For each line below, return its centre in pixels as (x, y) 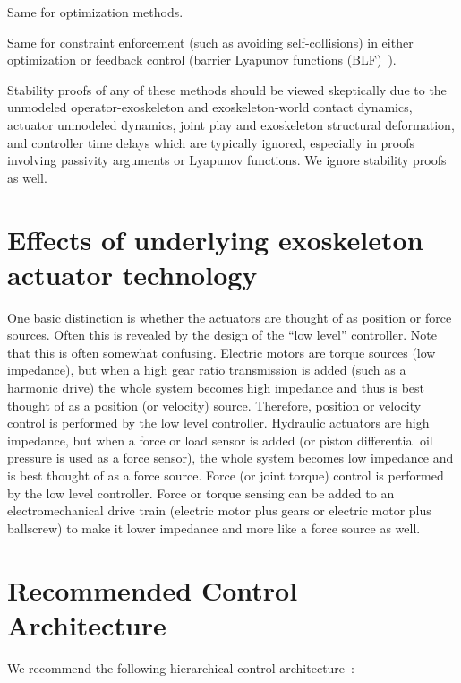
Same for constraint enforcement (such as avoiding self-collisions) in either (210, 42)
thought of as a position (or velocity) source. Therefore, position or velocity (214, 405)
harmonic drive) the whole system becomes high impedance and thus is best (216, 388)
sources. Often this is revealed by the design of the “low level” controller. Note (222, 335)
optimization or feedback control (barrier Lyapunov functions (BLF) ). (202, 60)
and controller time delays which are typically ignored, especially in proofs (211, 142)
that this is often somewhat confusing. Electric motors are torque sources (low (222, 352)
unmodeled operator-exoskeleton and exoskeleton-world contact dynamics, (210, 107)
